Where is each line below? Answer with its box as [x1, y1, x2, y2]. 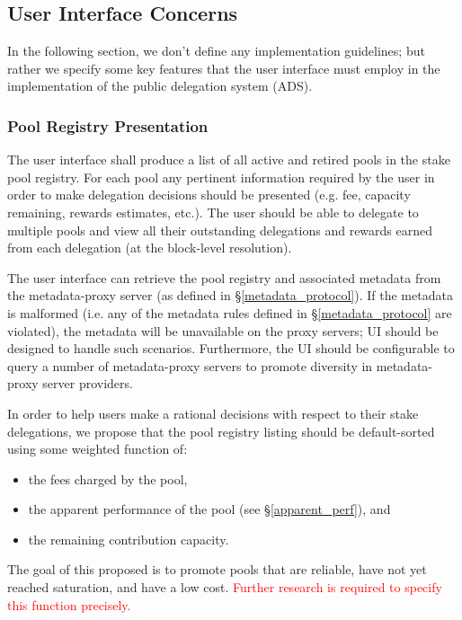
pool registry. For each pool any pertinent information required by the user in [7, 167, 435, 186]
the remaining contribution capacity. [28, 529, 229, 548]
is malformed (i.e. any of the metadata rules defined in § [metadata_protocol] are [7, 303, 452, 322]
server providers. [42, 374, 133, 393]
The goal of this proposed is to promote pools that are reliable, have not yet [7, 560, 427, 579]
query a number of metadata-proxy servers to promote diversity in [7, 356, 373, 375]
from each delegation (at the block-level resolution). [7, 238, 292, 257]
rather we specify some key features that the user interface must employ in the [7, 58, 440, 77]
